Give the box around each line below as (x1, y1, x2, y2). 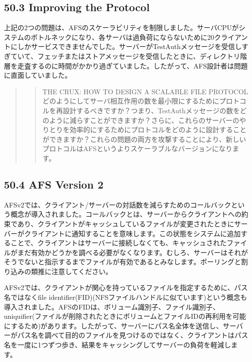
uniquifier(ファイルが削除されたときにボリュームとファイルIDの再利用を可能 (4, 311, 246, 321)
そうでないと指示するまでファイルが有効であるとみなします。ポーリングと (4, 257, 241, 267)
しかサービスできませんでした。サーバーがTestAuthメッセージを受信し (17, 41, 242, 52)
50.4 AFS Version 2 (4, 176, 103, 191)
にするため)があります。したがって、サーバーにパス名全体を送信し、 (4, 320, 223, 330)
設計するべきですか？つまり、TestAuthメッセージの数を (63, 105, 240, 115)
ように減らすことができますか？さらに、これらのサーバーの (49, 115, 239, 125)
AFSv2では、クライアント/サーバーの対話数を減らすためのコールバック (4, 199, 231, 209)
